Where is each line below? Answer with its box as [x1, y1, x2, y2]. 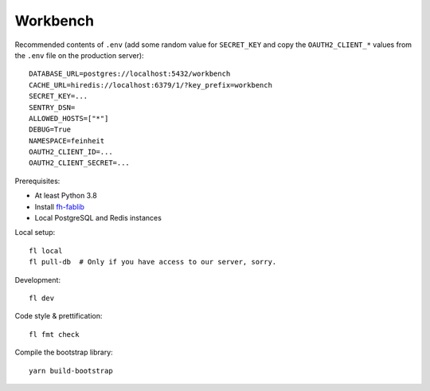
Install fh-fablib [34, 201, 85, 211]
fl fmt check [29, 330, 80, 338]
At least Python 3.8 [34, 191, 97, 201]
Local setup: [14, 228, 56, 237]
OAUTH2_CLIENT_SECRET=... [29, 158, 131, 167]
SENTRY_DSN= [29, 103, 76, 111]
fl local [29, 246, 63, 255]
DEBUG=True [29, 125, 72, 135]
